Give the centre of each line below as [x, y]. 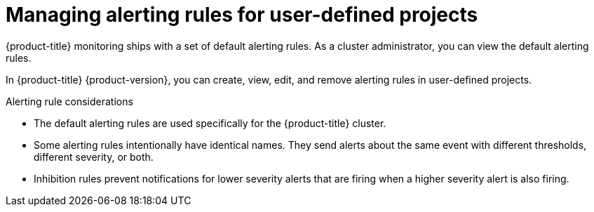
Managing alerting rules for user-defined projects [242, 15]
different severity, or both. [94, 157]
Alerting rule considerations [69, 101]
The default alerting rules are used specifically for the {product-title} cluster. [210, 123]
